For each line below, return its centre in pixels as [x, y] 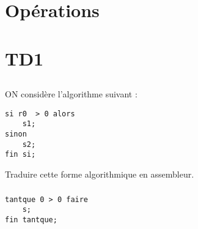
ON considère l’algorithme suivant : [71, 94]
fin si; [20, 155]
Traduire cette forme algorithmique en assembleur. [100, 174]
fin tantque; [31, 220]
